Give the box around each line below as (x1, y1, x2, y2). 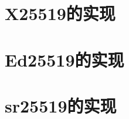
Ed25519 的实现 (5, 47, 124, 71)
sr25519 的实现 (5, 93, 117, 117)
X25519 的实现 (5, 1, 116, 25)
